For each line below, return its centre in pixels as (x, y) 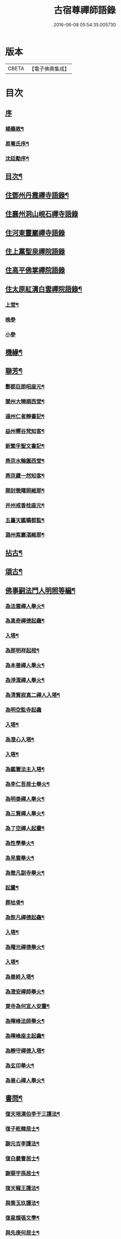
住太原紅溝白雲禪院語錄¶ (44, 289)
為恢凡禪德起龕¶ (25, 917)
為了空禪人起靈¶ (25, 829)
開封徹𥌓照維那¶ (25, 490)
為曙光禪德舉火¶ (25, 947)
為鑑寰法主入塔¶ (25, 769)
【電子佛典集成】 (49, 69)
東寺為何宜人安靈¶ (27, 1006)
